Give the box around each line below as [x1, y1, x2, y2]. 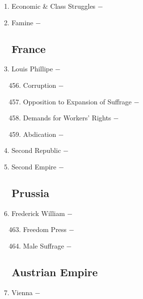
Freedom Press [23, 224, 67, 234]
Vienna [11, 287, 33, 297]
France [11, 41, 46, 56]
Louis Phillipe [11, 64, 53, 74]
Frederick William [11, 208, 65, 218]
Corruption [23, 80, 56, 90]
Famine [11, 17, 34, 27]
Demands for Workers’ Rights [23, 113, 111, 123]
